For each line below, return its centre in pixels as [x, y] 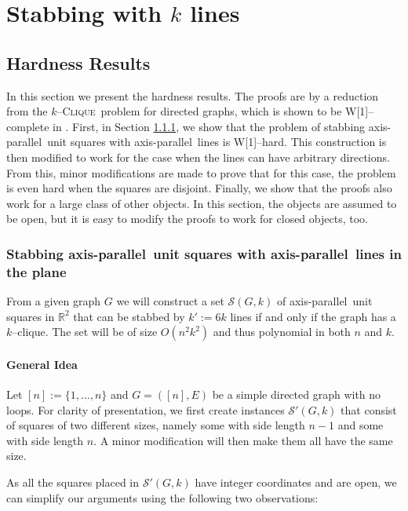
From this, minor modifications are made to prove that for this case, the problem [201, 172]
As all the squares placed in [73, 482]
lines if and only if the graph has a [313, 316]
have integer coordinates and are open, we [296, 482]
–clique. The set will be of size [85, 332]
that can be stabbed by [129, 316]
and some [361, 425]
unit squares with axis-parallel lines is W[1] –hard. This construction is [217, 142]
